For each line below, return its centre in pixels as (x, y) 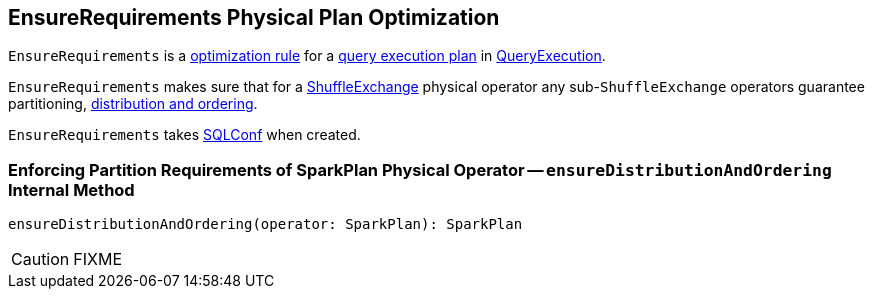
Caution (40, 259)
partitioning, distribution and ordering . (133, 104)
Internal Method (71, 189)
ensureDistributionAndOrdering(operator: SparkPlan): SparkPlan (265, 224)
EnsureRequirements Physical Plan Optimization (254, 17)
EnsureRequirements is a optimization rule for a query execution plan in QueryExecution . (307, 56)
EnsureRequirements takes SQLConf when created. (184, 135)
